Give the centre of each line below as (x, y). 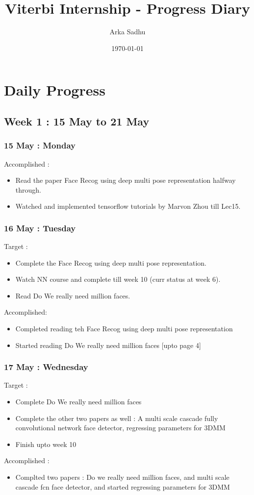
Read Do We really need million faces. (73, 295)
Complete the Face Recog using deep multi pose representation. (111, 262)
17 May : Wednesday (46, 367)
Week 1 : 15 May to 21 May (77, 121)
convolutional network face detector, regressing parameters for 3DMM (120, 428)
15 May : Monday (40, 145)
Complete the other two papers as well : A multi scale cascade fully (117, 418)
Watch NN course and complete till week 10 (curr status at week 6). (118, 279)
